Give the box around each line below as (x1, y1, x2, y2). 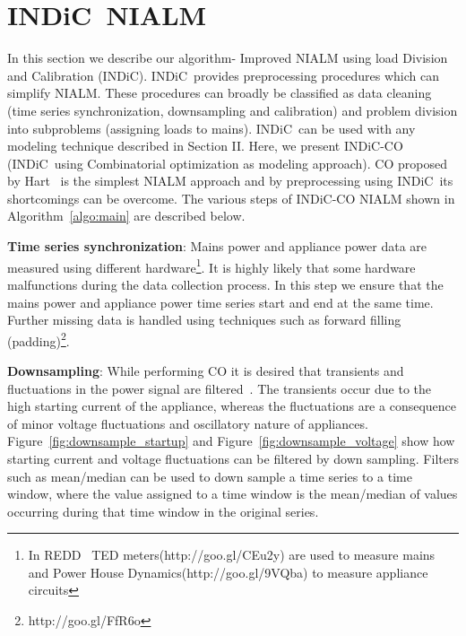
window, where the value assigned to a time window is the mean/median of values (7, 484, 458, 503)
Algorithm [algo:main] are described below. (7, 206, 246, 225)
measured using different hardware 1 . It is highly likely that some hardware (7, 255, 416, 276)
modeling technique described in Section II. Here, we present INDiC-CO (7, 136, 403, 155)
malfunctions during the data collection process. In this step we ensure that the (7, 274, 444, 293)
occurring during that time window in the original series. (7, 501, 319, 520)
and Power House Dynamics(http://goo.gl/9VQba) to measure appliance (28, 562, 428, 581)
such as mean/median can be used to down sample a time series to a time (7, 466, 412, 485)
